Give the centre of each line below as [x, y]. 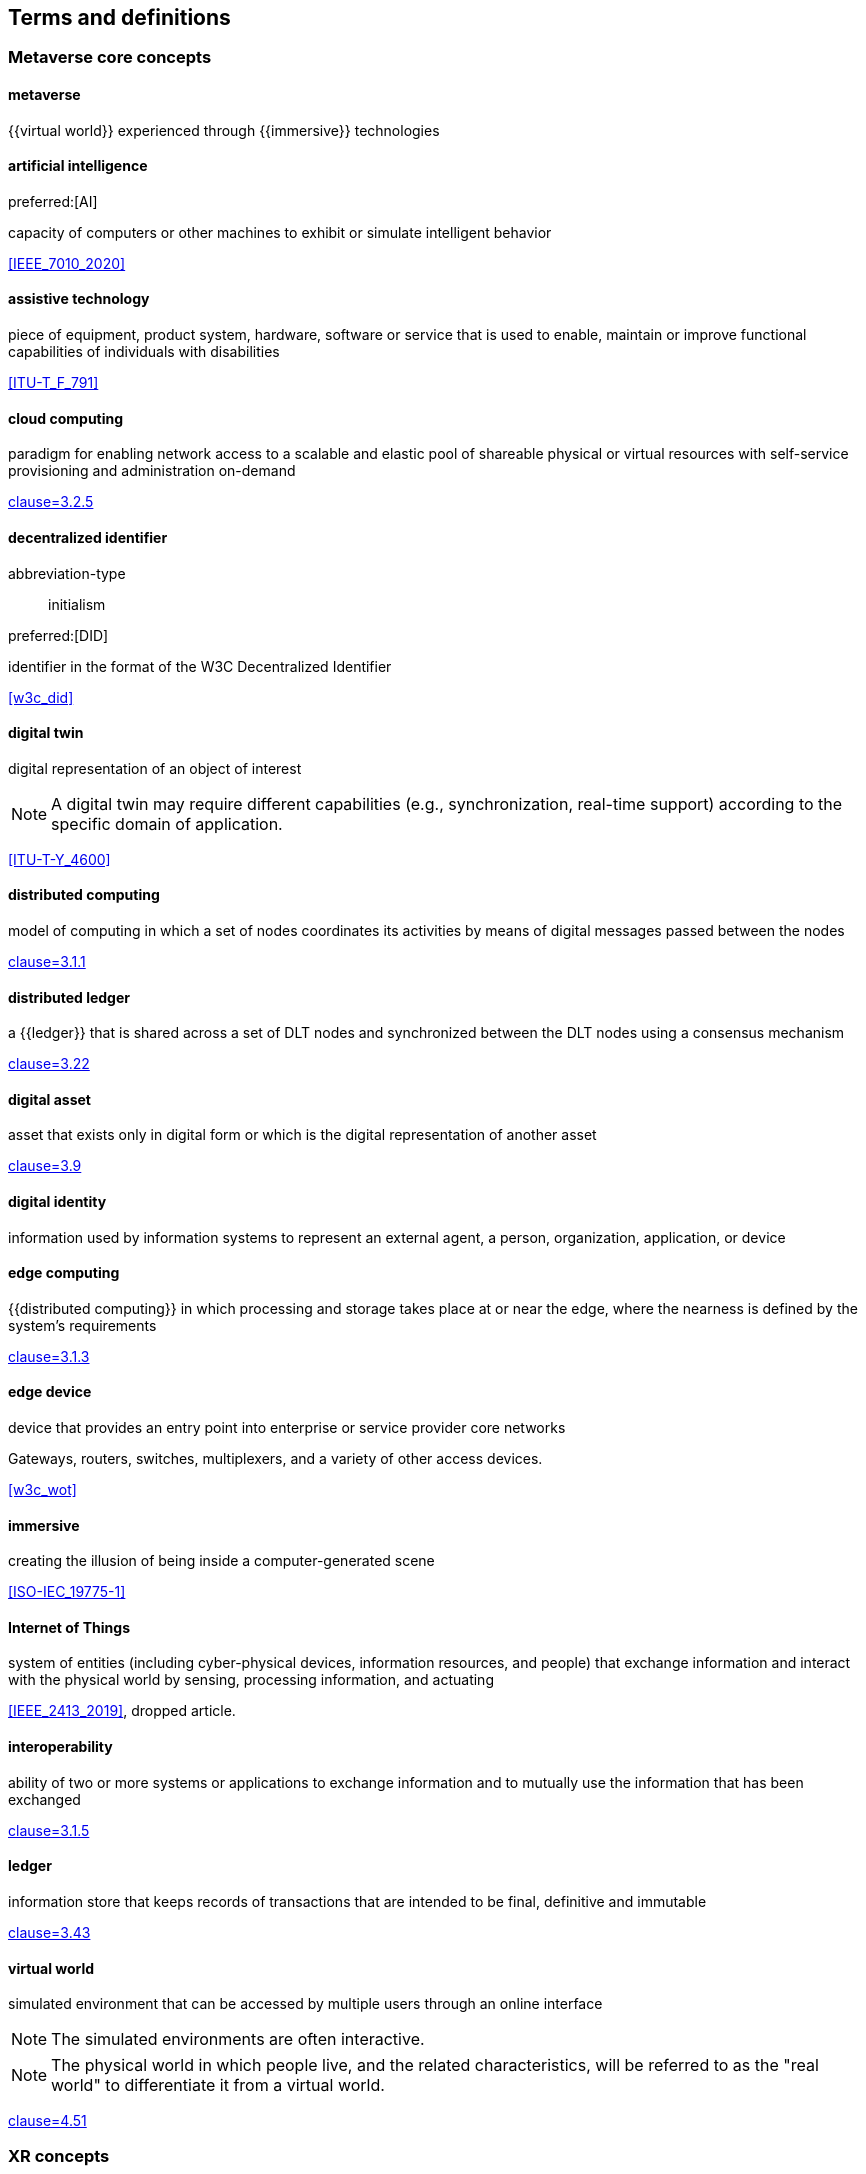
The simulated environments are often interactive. [238, 2039]
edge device [50, 1392]
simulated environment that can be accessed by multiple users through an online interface [305, 2004]
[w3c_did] [41, 697]
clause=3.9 [45, 1166]
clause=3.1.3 [49, 1356]
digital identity [57, 1201]
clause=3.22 [49, 1064]
